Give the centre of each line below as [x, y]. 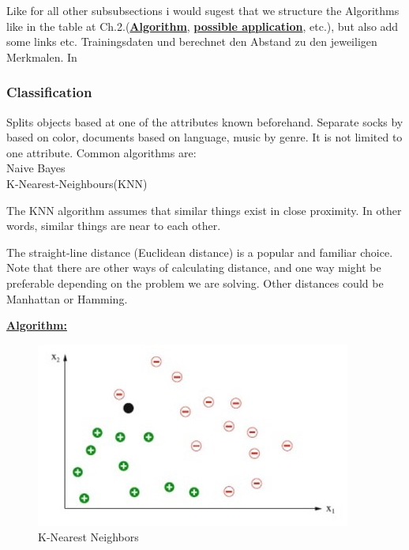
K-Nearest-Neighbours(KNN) [77, 183]
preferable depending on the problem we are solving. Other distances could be [195, 283]
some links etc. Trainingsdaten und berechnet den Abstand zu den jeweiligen [192, 41]
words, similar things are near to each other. [114, 226]
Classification [49, 92]
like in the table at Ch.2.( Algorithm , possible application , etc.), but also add [203, 26]
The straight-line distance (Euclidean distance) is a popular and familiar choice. [200, 252]
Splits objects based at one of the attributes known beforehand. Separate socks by [205, 121]
